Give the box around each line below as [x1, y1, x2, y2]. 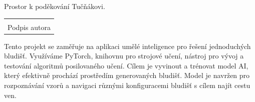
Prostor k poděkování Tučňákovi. [4, 1, 105, 11]
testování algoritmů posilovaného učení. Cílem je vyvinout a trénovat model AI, [4, 60, 248, 70]
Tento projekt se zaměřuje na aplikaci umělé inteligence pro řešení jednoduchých [4, 40, 251, 51]
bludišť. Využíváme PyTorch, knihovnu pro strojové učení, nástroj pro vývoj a [4, 50, 244, 61]
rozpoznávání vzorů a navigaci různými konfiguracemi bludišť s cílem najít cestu [4, 80, 250, 90]
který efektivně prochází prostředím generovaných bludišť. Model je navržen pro [4, 70, 250, 80]
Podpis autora [8, 21, 51, 32]
